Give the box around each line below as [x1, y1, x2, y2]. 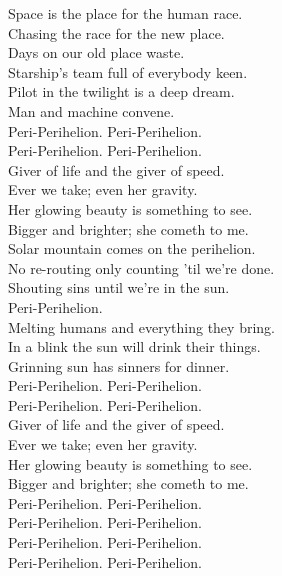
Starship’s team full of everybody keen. [8, 61, 248, 82]
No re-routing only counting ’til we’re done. [8, 257, 275, 278]
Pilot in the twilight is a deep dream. [8, 81, 235, 102]
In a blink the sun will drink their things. [8, 336, 261, 357]
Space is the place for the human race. [8, 3, 243, 23]
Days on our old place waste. [8, 42, 185, 63]
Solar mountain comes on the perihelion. [8, 238, 256, 259]
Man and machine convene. [8, 100, 175, 121]
